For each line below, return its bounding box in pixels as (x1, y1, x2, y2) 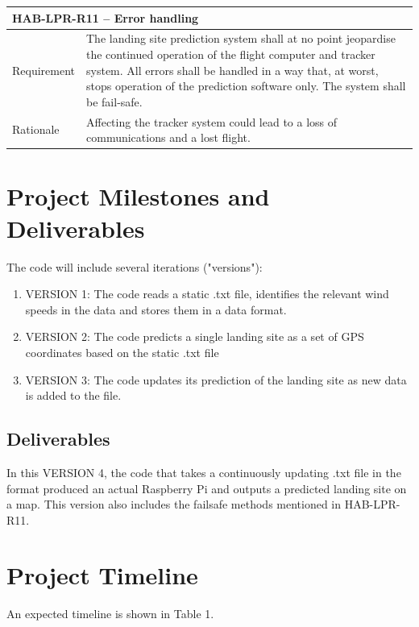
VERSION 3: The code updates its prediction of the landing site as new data (25, 371, 407, 388)
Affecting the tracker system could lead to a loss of (86, 113, 338, 130)
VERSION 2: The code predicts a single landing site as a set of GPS (25, 328, 364, 345)
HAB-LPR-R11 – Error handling (12, 9, 199, 26)
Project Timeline (6, 558, 198, 592)
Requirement (12, 61, 76, 78)
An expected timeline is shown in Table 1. (6, 605, 214, 622)
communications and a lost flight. (86, 129, 251, 146)
